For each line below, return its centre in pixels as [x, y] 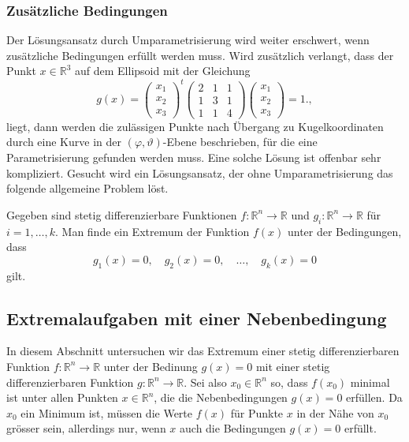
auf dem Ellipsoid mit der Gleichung [163, 71]
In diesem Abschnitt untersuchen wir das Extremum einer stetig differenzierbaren [203, 351]
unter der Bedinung [151, 366]
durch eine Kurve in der [64, 142]
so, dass [289, 382]
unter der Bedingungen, [344, 231]
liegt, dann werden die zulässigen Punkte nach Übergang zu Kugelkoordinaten [195, 126]
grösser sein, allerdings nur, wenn [86, 428]
